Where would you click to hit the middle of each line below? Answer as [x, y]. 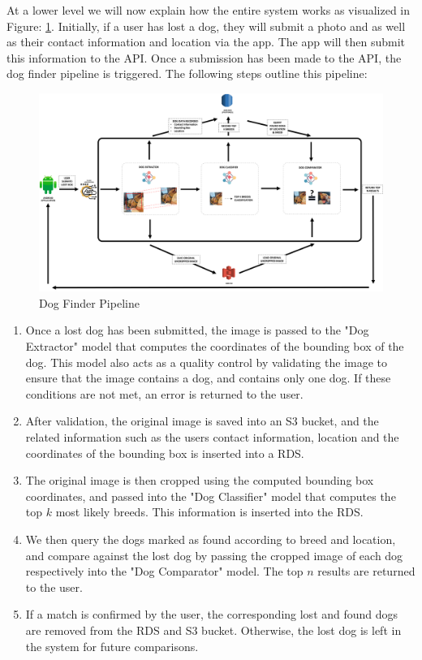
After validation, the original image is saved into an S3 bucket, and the [202, 421]
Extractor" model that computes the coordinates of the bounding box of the [215, 346]
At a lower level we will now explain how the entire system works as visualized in [209, 10]
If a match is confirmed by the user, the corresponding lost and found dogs [212, 614]
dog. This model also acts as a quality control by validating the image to [207, 362]
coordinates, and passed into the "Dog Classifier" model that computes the [211, 496]
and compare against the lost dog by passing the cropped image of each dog [214, 555]
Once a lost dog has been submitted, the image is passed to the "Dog [197, 330]
